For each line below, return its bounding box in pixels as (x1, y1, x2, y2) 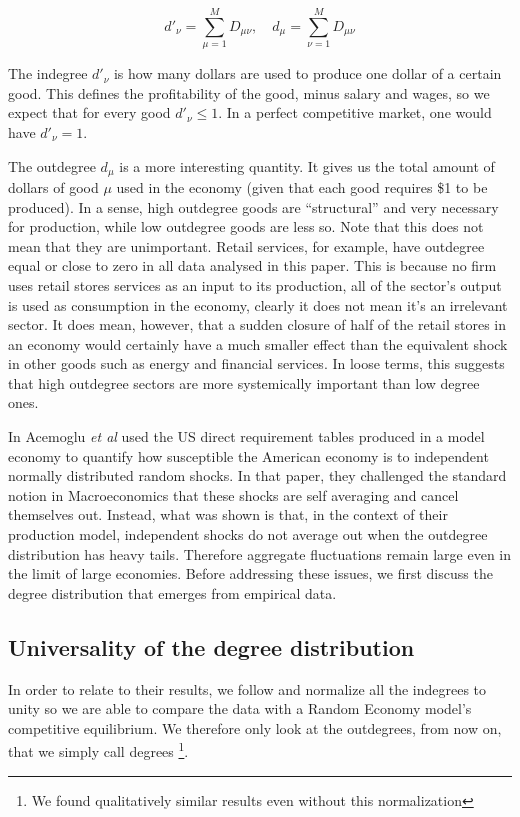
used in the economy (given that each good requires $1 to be (116, 176, 488, 197)
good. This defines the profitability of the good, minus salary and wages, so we (8, 82, 490, 103)
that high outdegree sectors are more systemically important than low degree (8, 372, 480, 393)
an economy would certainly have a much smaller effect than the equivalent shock (8, 333, 508, 354)
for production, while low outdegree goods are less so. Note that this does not (8, 216, 484, 237)
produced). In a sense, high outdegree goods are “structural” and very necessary (8, 196, 499, 217)
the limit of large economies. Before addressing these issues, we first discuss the (8, 563, 493, 584)
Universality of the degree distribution (8, 631, 415, 662)
